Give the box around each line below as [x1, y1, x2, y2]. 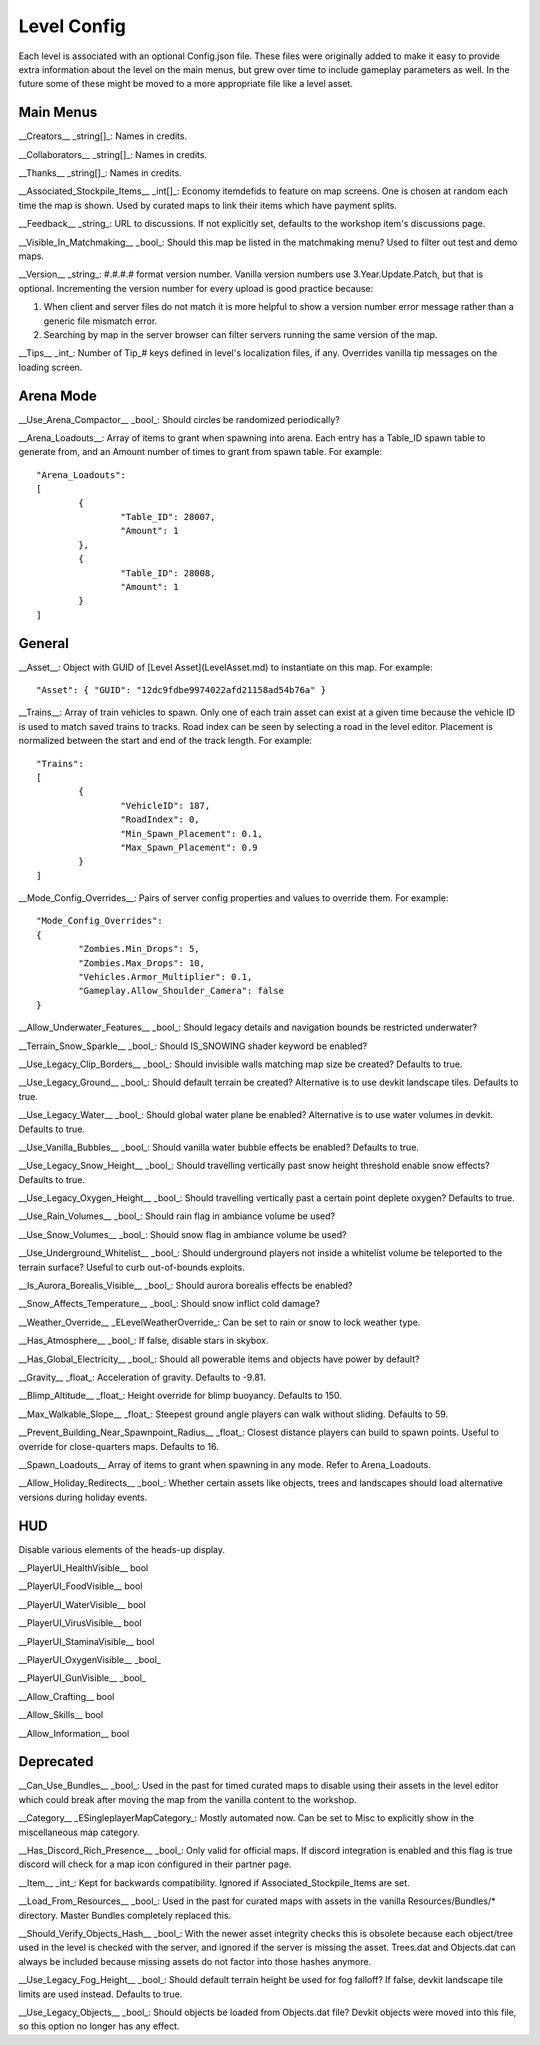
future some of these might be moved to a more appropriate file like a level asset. [18, 78, 354, 90]
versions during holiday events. [18, 1491, 148, 1503]
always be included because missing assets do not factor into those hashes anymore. [18, 1955, 372, 1967]
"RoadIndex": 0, [120, 814, 200, 825]
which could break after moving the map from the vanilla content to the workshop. [18, 1793, 357, 1805]
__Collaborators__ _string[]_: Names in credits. [18, 148, 208, 160]
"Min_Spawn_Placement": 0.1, [120, 828, 264, 839]
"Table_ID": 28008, [120, 567, 216, 579]
